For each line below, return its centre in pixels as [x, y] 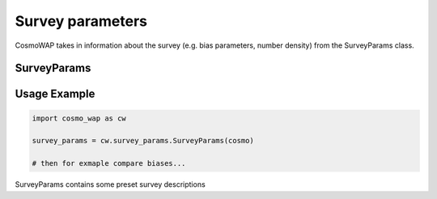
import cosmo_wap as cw [79, 118]
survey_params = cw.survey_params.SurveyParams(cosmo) [143, 141]
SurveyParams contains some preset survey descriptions [110, 184]
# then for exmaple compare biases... [109, 163]
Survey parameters [81, 21]
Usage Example [55, 94]
